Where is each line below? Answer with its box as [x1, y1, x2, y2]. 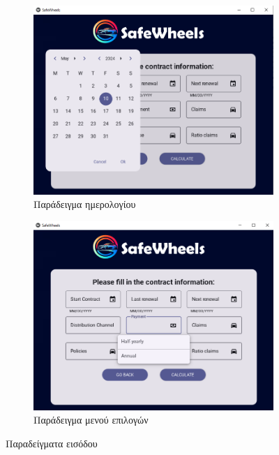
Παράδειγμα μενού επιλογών [33, 412, 149, 427]
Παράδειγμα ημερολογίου [33, 197, 136, 211]
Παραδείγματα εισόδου [6, 435, 98, 450]
